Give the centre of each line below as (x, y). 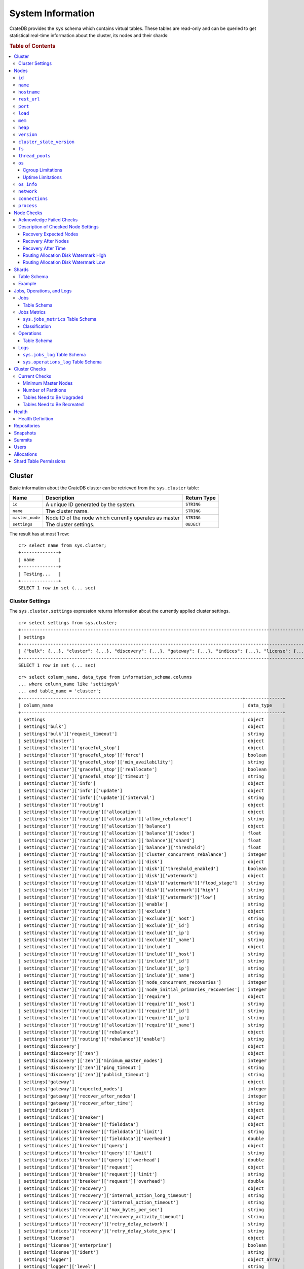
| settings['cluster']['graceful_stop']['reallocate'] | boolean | (152, 769)
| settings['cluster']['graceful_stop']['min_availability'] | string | (152, 762)
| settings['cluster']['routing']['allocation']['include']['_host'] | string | (152, 954)
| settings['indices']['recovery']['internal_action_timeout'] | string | (152, 1203)
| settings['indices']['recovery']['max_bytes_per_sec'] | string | (152, 1210)
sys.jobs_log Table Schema (54, 355)
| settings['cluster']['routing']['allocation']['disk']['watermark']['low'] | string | (152, 897)
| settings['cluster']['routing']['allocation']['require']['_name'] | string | (152, 1025)
